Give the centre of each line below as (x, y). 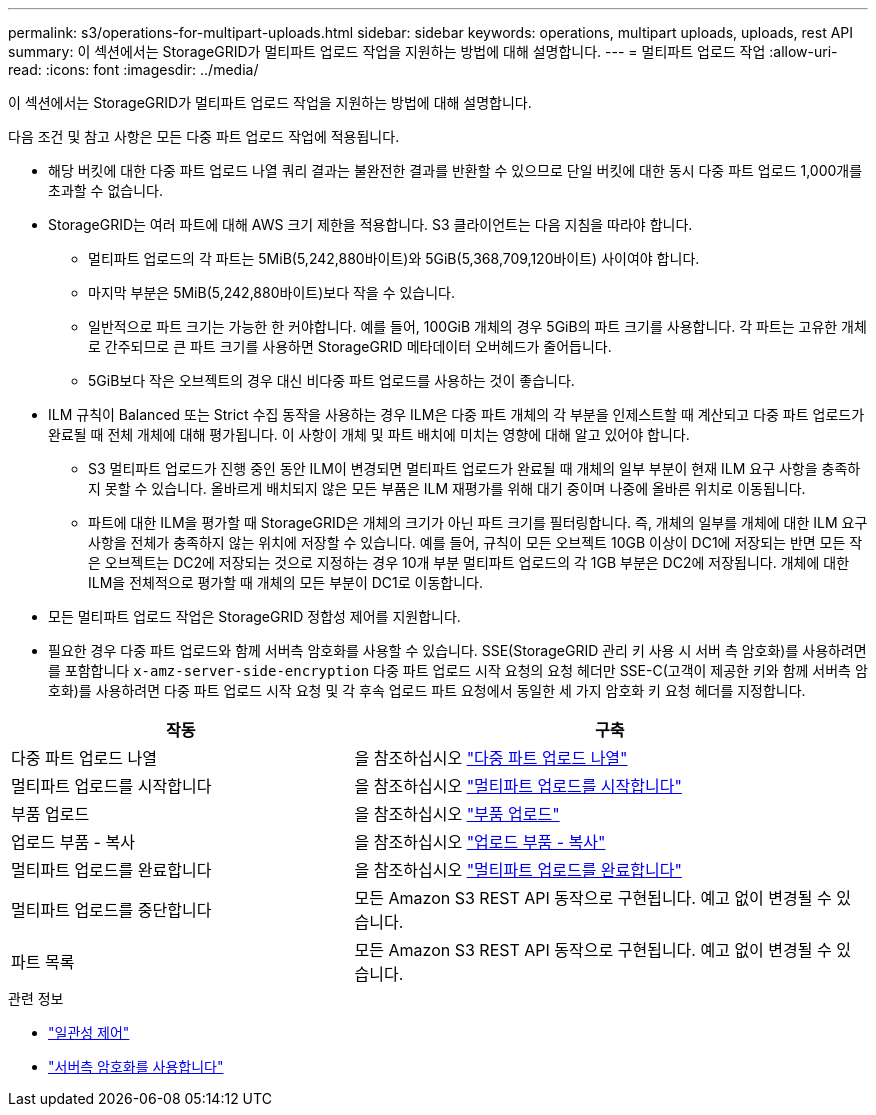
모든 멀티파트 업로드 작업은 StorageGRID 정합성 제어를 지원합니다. (254, 616)
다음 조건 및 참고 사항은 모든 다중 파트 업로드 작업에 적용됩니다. (204, 136)
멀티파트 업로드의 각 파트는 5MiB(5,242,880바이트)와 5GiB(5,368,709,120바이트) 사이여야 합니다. (394, 258)
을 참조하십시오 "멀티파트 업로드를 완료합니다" (518, 870)
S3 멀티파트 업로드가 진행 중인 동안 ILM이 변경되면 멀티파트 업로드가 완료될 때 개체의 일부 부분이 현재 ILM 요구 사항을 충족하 (474, 468)
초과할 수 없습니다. (105, 190)
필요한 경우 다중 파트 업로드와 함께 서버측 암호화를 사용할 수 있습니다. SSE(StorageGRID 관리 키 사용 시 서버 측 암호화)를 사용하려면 (457, 650)
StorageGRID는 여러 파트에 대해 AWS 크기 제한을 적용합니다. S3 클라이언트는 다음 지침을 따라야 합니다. (370, 224)
